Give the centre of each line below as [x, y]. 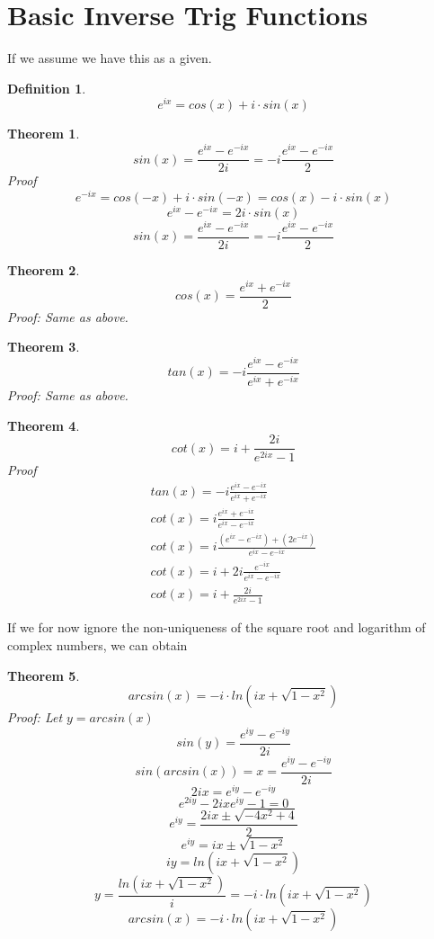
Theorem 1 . [44, 134]
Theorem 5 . [44, 675]
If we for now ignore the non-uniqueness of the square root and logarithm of [217, 627]
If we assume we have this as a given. [110, 58]
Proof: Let [35, 717]
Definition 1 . [47, 88]
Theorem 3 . [44, 347]
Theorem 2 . [44, 270]
